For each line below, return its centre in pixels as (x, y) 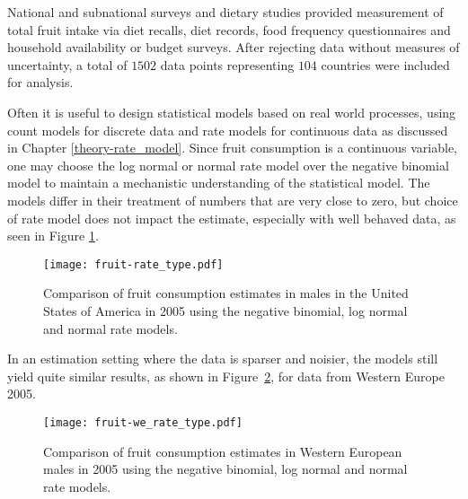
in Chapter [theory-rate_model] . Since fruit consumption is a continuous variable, (232, 148)
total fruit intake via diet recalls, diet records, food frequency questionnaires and (229, 29)
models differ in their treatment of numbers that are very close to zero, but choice (233, 200)
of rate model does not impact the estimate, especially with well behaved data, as (232, 218)
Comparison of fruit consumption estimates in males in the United (226, 293)
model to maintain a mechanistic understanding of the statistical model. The (219, 183)
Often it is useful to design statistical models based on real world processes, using (232, 112)
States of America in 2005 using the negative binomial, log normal (225, 310)
